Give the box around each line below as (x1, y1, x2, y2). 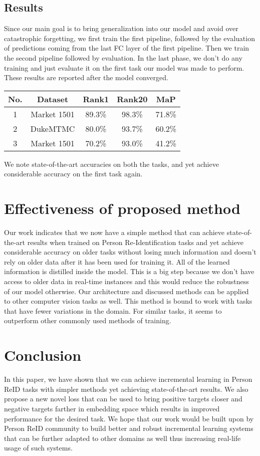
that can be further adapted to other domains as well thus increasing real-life (4, 432, 241, 443)
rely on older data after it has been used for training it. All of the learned (4, 256, 230, 267)
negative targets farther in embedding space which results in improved (4, 403, 220, 413)
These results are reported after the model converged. (4, 72, 168, 83)
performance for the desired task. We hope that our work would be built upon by (4, 413, 254, 423)
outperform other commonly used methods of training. (4, 315, 171, 326)
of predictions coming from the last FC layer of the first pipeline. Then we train (4, 43, 249, 53)
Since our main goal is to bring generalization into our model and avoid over (4, 23, 238, 34)
